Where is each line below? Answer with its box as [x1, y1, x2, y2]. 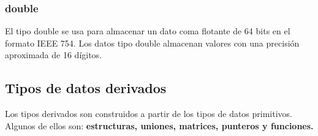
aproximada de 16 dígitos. [5, 48, 102, 61]
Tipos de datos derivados [5, 78, 167, 97]
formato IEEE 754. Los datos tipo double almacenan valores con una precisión [5, 36, 300, 49]
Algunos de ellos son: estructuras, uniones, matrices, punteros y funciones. [5, 119, 314, 132]
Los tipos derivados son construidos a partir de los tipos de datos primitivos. [5, 107, 292, 120]
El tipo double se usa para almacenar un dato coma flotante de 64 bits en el [5, 25, 290, 37]
